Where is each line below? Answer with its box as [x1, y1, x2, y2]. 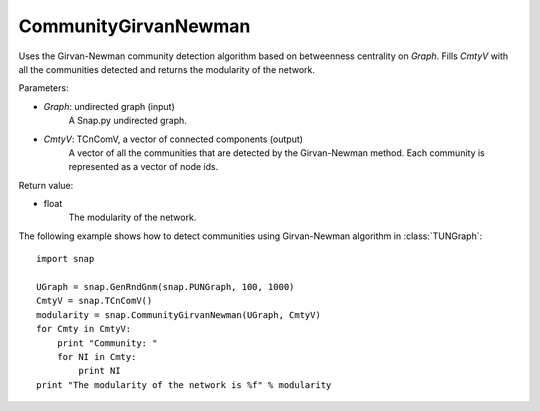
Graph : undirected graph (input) [43, 100, 175, 112]
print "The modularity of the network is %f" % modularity [36, 379, 332, 390]
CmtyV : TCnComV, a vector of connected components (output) [43, 133, 304, 145]
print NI [78, 365, 121, 377]
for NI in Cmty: [56, 351, 137, 362]
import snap [36, 253, 95, 265]
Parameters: [18, 82, 69, 94]
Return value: [18, 179, 74, 191]
